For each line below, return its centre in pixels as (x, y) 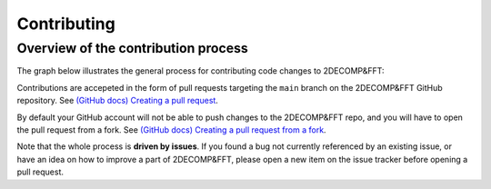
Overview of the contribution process (133, 48)
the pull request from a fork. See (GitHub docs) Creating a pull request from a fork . (171, 129)
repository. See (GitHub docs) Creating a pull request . (117, 101)
